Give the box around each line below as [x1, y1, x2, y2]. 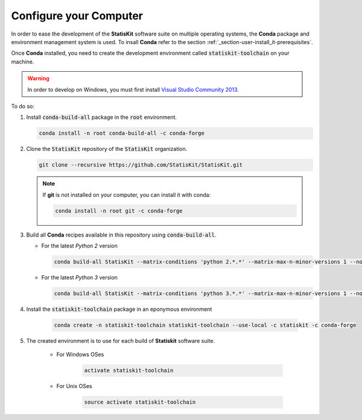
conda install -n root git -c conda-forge [55, 207, 183, 214]
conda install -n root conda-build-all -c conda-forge [39, 130, 205, 137]
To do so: [11, 103, 34, 110]
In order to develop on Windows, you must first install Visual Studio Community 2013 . [27, 86, 240, 93]
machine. [11, 58, 34, 65]
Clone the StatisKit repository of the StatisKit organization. [26, 145, 188, 153]
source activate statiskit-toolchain [84, 399, 196, 406]
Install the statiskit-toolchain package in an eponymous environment [26, 305, 212, 313]
